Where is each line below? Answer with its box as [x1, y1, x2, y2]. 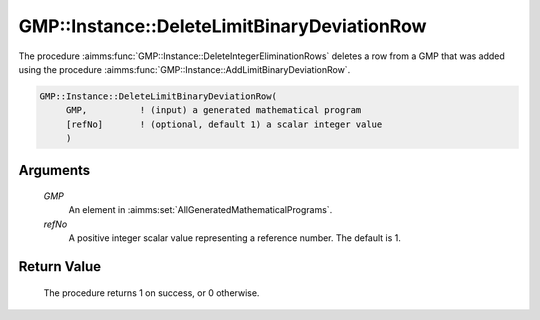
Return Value [18, 258, 102, 275]
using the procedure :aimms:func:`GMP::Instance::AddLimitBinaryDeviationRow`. [18, 63, 351, 75]
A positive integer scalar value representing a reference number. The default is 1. [68, 232, 402, 244]
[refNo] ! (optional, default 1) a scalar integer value [65, 118, 383, 130]
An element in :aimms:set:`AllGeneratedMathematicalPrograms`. [68, 204, 333, 216]
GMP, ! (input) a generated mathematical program [65, 105, 362, 116]
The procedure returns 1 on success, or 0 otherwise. [43, 286, 260, 299]
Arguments [18, 161, 91, 179]
